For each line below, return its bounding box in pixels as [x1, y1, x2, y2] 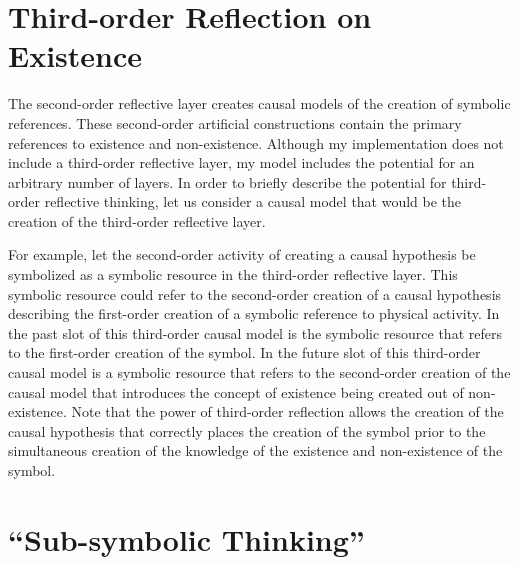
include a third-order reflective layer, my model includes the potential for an [8, 152, 475, 173]
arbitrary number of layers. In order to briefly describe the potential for [8, 171, 447, 192]
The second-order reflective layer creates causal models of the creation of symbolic [8, 93, 511, 114]
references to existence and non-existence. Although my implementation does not [8, 132, 504, 153]
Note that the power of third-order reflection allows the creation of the [71, 401, 504, 422]
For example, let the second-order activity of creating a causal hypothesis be [8, 244, 476, 265]
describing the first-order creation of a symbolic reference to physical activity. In [8, 303, 500, 324]
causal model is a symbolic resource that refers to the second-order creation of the [8, 362, 511, 383]
